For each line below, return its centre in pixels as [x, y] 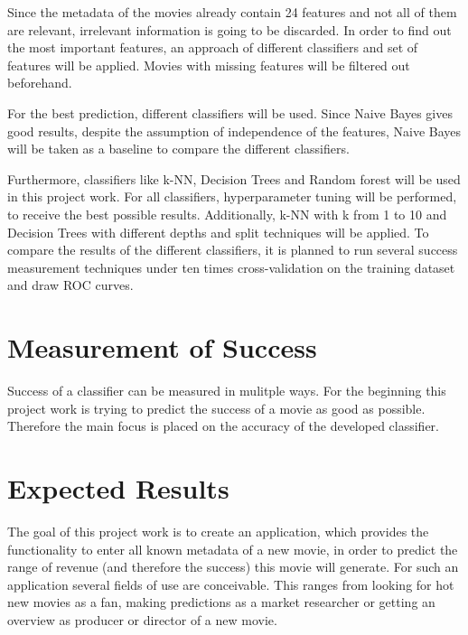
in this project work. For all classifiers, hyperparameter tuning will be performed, [232, 196]
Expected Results [118, 488]
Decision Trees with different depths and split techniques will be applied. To [218, 232]
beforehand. [40, 83]
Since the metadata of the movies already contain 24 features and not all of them [232, 12]
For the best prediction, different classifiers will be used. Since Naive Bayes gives [230, 112]
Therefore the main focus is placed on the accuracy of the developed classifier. [223, 426]
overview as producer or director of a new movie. [142, 619]
